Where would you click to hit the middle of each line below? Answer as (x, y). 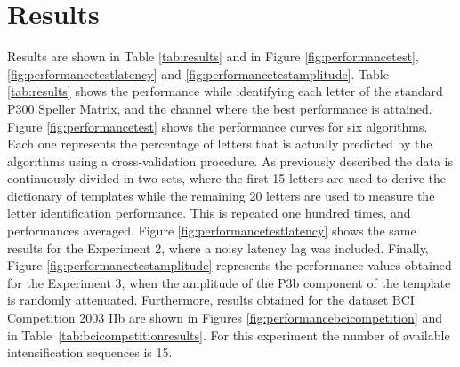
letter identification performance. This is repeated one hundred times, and (209, 213)
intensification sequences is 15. (90, 352)
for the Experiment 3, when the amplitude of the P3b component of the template (229, 282)
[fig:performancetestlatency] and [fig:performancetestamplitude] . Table (198, 73)
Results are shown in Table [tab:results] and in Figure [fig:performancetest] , (213, 56)
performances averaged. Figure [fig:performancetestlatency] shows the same (212, 231)
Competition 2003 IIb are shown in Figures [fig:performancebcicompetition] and (225, 318)
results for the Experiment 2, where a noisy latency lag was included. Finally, (218, 247)
